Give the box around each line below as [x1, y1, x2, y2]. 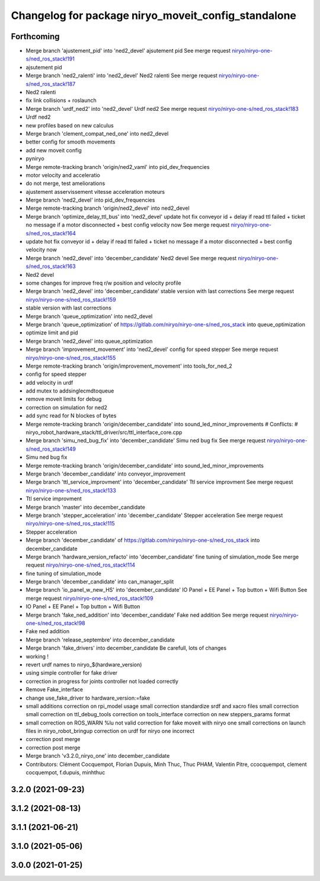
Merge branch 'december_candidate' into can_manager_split [25, 578, 174, 585]
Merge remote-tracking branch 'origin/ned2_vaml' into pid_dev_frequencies [25, 163, 210, 170]
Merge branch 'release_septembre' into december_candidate [25, 636, 175, 643]
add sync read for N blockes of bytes [25, 412, 117, 419]
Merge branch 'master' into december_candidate [25, 503, 145, 510]
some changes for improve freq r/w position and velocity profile [25, 279, 181, 286]
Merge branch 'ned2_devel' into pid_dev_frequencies [25, 196, 155, 204]
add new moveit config [25, 146, 82, 154]
